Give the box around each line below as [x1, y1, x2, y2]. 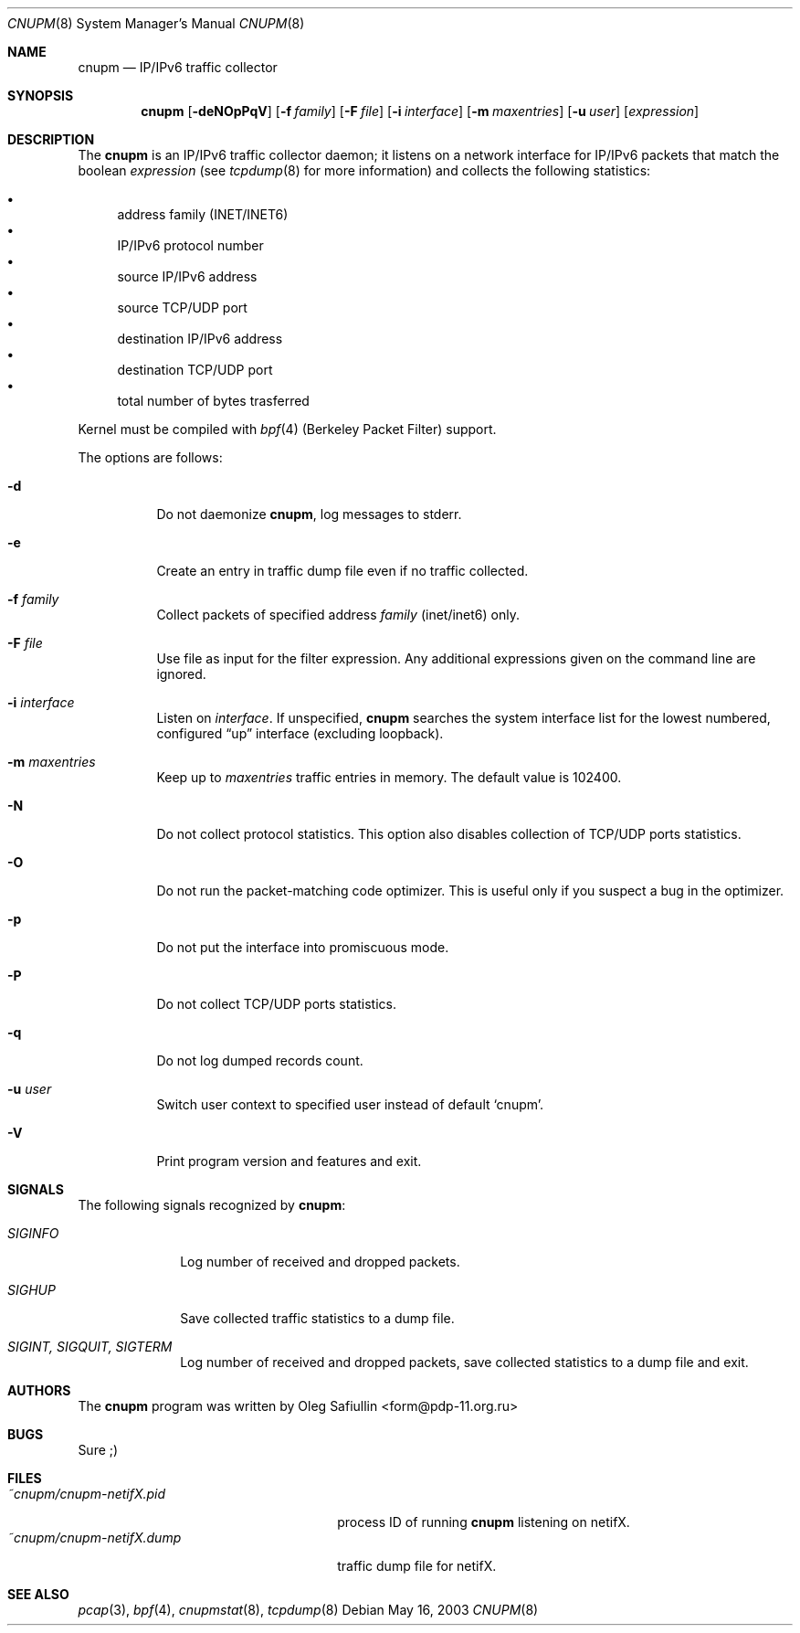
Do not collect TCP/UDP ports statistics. [156, 996, 396, 1012]
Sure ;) [78, 1442, 119, 1458]
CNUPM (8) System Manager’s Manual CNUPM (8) [7, 16, 305, 31]
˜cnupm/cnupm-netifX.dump [7, 1530, 182, 1545]
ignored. [156, 666, 206, 682]
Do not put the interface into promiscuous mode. [156, 939, 449, 955]
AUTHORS [7, 1383, 71, 1398]
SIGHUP [7, 1282, 56, 1298]
